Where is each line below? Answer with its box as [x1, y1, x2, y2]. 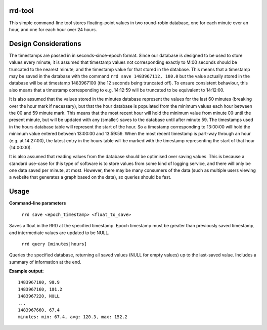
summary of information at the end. [9, 259, 82, 265]
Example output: [9, 268, 44, 274]
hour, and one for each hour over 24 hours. [9, 26, 97, 32]
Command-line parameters [9, 200, 66, 206]
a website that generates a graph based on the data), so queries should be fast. [9, 174, 172, 180]
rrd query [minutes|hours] [21, 241, 87, 247]
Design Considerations [9, 40, 82, 48]
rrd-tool [9, 6, 34, 15]
